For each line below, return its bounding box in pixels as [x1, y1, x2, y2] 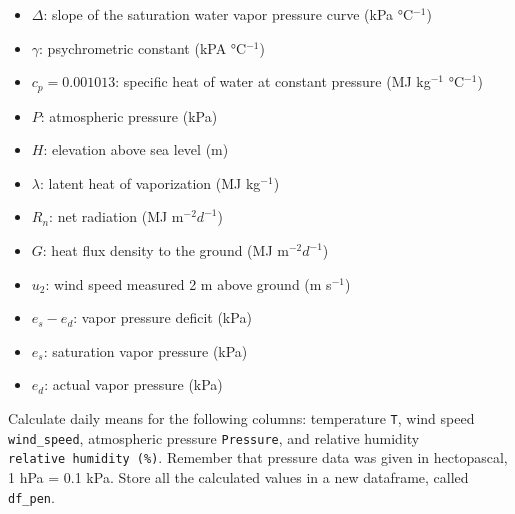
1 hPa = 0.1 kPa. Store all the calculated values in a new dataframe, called [8, 466, 469, 487]
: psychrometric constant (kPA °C [39, 37, 247, 58]
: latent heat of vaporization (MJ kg [39, 172, 261, 193]
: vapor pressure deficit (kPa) [73, 307, 252, 328]
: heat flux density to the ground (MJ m [42, 240, 289, 261]
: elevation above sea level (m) [43, 139, 229, 160]
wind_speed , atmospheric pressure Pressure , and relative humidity [8, 427, 420, 448]
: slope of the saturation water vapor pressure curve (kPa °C [43, 4, 414, 24]
